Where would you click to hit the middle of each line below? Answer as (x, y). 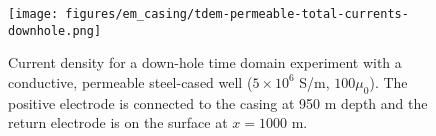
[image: (33, 14)
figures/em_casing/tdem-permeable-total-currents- (237, 14)
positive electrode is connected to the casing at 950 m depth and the (218, 102)
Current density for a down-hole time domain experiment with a (205, 62)
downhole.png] (55, 30)
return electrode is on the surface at (118, 122)
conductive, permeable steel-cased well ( (130, 81)
